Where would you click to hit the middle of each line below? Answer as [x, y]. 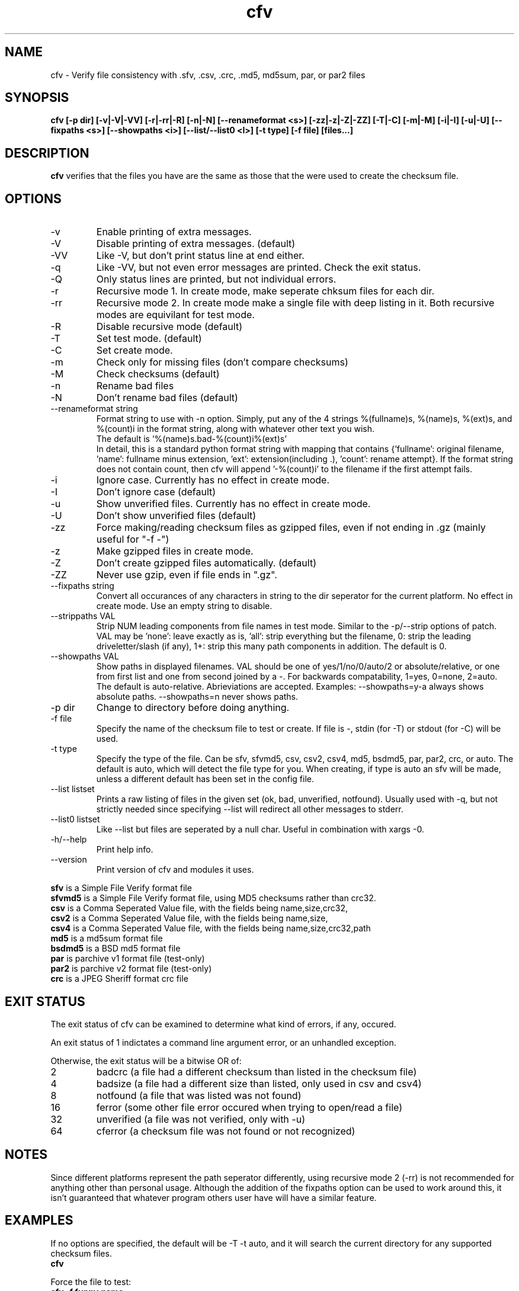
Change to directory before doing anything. [193, 708]
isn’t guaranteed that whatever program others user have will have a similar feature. [214, 1197]
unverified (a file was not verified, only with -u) [201, 1119]
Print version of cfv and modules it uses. [175, 870]
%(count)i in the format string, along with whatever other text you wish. [235, 429]
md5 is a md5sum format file [107, 938]
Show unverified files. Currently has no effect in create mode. [233, 504]
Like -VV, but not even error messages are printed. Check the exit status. [259, 268]
